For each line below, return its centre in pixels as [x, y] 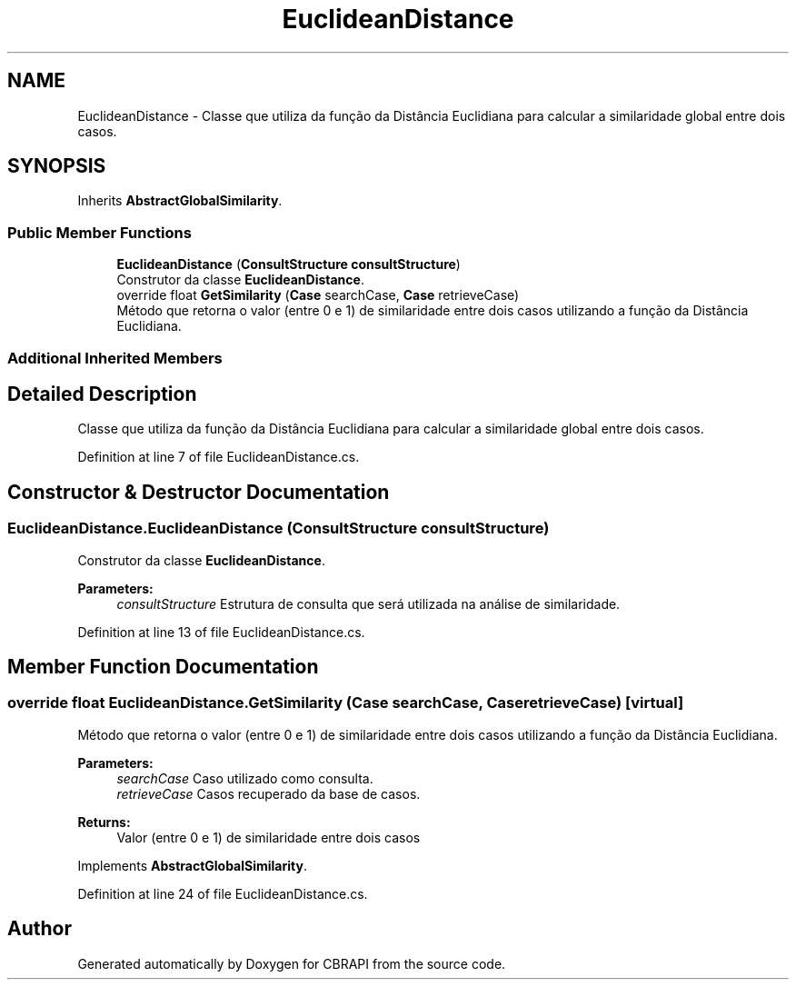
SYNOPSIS [57, 166]
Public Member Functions [99, 232]
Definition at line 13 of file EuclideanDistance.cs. [221, 632]
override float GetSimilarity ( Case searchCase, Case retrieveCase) [318, 295]
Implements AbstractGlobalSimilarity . [192, 865]
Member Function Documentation [163, 667]
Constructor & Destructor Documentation [199, 492]
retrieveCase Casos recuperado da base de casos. [269, 793]
